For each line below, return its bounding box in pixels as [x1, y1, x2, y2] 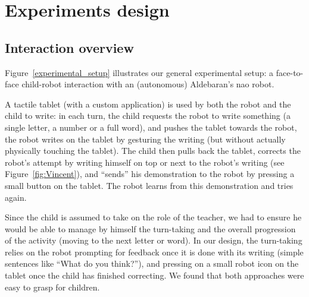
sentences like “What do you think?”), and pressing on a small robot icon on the [5, 257, 299, 270]
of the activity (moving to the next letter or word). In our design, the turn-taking [5, 234, 302, 247]
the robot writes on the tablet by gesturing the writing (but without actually [5, 132, 286, 145]
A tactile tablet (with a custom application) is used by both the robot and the [5, 97, 291, 110]
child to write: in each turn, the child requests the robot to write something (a [5, 109, 291, 122]
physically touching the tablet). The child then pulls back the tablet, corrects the [5, 144, 301, 157]
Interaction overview [5, 38, 134, 56]
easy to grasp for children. [5, 280, 100, 293]
